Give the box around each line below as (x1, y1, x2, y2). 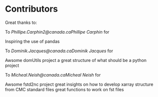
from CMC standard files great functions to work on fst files (5, 86, 124, 92)
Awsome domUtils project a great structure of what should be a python (5, 57, 147, 63)
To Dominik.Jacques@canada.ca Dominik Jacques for (5, 48, 113, 54)
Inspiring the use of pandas (5, 38, 60, 44)
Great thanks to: (5, 19, 37, 25)
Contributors (5, 3, 58, 15)
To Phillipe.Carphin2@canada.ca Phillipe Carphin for (5, 29, 110, 35)
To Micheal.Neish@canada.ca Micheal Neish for (5, 72, 101, 78)
